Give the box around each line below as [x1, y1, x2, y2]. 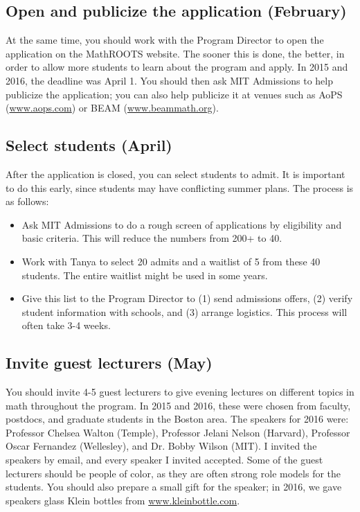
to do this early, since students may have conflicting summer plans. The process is [6, 180, 354, 195]
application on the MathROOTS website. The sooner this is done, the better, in [6, 46, 345, 60]
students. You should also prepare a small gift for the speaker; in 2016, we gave [6, 479, 342, 494]
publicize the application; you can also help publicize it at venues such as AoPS [6, 87, 343, 101]
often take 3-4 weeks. [21, 318, 111, 333]
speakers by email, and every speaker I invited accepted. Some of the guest [6, 452, 323, 467]
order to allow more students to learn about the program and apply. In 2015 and [6, 60, 348, 74]
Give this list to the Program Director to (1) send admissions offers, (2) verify [21, 291, 353, 306]
